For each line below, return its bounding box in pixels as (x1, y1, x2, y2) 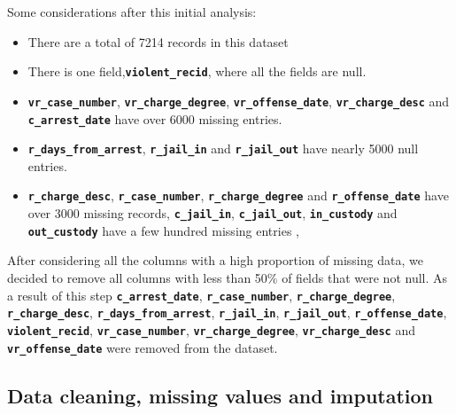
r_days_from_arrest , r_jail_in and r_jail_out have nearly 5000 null (27, 139, 419, 158)
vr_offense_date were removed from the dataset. (7, 338, 278, 356)
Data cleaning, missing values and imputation (7, 381, 434, 409)
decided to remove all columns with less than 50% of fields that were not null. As (7, 268, 448, 286)
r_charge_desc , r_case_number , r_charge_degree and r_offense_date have (27, 186, 449, 205)
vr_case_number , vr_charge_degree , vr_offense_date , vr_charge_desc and (27, 91, 450, 110)
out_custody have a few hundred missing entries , (27, 221, 299, 239)
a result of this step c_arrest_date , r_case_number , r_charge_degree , (7, 285, 396, 304)
